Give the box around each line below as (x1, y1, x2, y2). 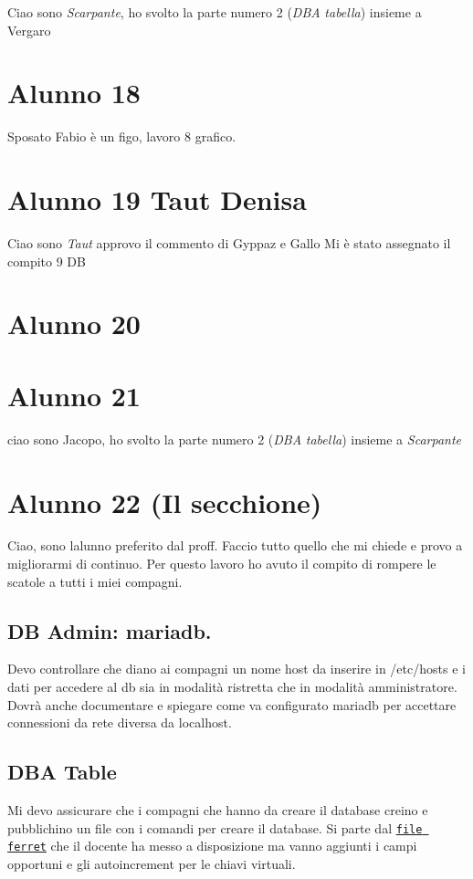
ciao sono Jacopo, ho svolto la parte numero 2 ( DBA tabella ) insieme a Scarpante (7, 429, 462, 448)
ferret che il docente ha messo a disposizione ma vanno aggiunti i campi (7, 836, 417, 855)
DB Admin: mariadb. (7, 616, 212, 644)
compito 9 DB (7, 251, 86, 270)
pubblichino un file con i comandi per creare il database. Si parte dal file (7, 818, 423, 837)
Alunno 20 (7, 305, 141, 342)
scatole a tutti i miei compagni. (7, 571, 183, 591)
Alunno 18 (7, 74, 141, 111)
